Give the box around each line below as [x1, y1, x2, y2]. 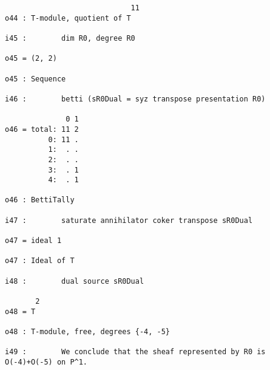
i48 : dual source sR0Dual [5, 276, 144, 286]
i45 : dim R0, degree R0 [5, 33, 135, 43]
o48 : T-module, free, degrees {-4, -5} [5, 327, 170, 336]
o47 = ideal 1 [5, 236, 62, 245]
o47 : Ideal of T [5, 256, 75, 266]
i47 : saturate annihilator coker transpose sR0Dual [5, 216, 253, 225]
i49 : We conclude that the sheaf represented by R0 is [5, 348, 266, 357]
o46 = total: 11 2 [5, 125, 79, 134]
